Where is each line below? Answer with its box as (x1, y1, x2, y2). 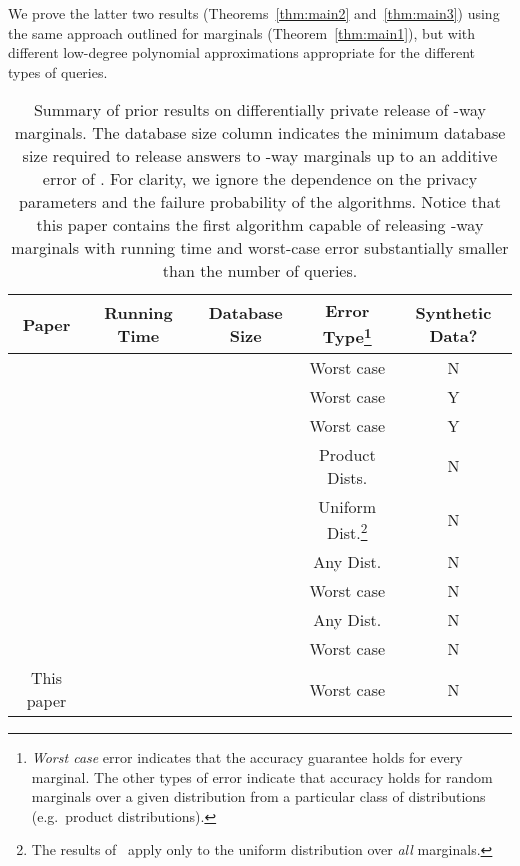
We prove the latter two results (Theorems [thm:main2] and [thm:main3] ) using (8, 3, 500, 23)
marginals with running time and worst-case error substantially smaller (11, 236, 509, 260)
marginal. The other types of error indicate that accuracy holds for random (31, 766, 493, 787)
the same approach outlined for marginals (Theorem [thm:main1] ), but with (8, 22, 476, 43)
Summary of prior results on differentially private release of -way (33, 98, 487, 122)
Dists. (327, 465, 368, 489)
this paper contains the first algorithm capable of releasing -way (36, 213, 484, 237)
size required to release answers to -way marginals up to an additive (22, 144, 498, 168)
